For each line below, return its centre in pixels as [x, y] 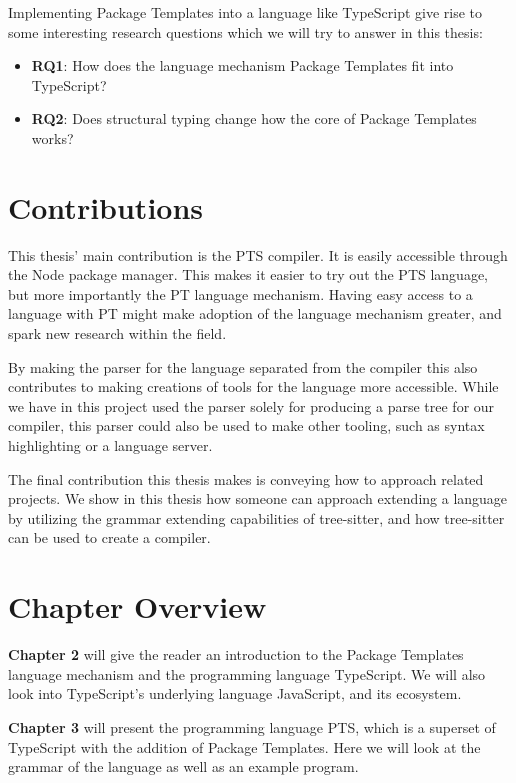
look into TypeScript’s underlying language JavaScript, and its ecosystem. [235, 693]
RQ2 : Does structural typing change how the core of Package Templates [254, 118]
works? [52, 137]
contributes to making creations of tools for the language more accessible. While [253, 386]
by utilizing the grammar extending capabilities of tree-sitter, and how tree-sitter [256, 517]
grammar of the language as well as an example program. [183, 766]
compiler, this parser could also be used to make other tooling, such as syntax [246, 425]
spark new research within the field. [117, 333]
